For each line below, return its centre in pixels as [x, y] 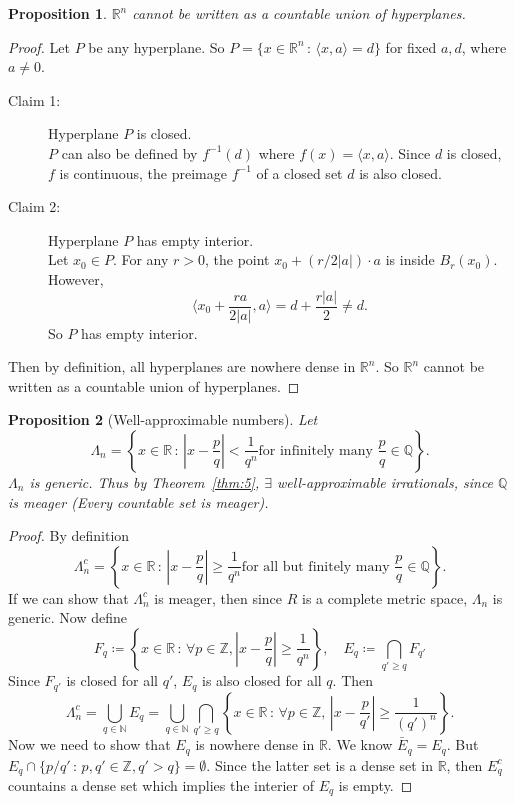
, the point [237, 259]
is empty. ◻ [375, 784]
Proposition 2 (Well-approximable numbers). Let [163, 419]
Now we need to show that [89, 744]
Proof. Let [39, 46]
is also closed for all [262, 680]
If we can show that [68, 597]
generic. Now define [68, 617]
